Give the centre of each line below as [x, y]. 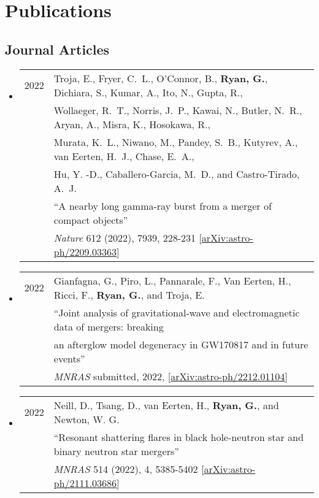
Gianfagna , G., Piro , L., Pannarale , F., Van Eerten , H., [172, 280]
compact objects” [91, 220]
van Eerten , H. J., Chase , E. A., [124, 156]
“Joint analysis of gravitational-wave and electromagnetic [177, 312]
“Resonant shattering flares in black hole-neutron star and [179, 437]
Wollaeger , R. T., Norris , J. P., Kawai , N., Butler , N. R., [178, 110]
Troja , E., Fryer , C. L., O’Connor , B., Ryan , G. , [161, 78]
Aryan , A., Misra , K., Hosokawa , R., [132, 124]
